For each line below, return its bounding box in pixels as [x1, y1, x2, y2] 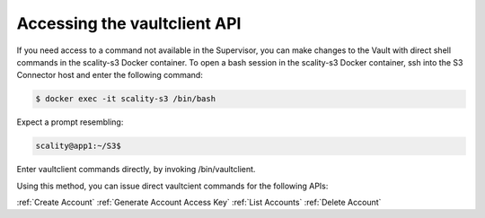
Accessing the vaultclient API [16, 13, 242, 33]
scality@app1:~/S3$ [35, 141, 121, 152]
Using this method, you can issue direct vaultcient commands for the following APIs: [16, 180, 329, 191]
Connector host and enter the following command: [16, 70, 204, 81]
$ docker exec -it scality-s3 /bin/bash [35, 94, 216, 104]
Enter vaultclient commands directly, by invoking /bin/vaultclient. [16, 164, 256, 175]
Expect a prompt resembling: [16, 117, 124, 127]
